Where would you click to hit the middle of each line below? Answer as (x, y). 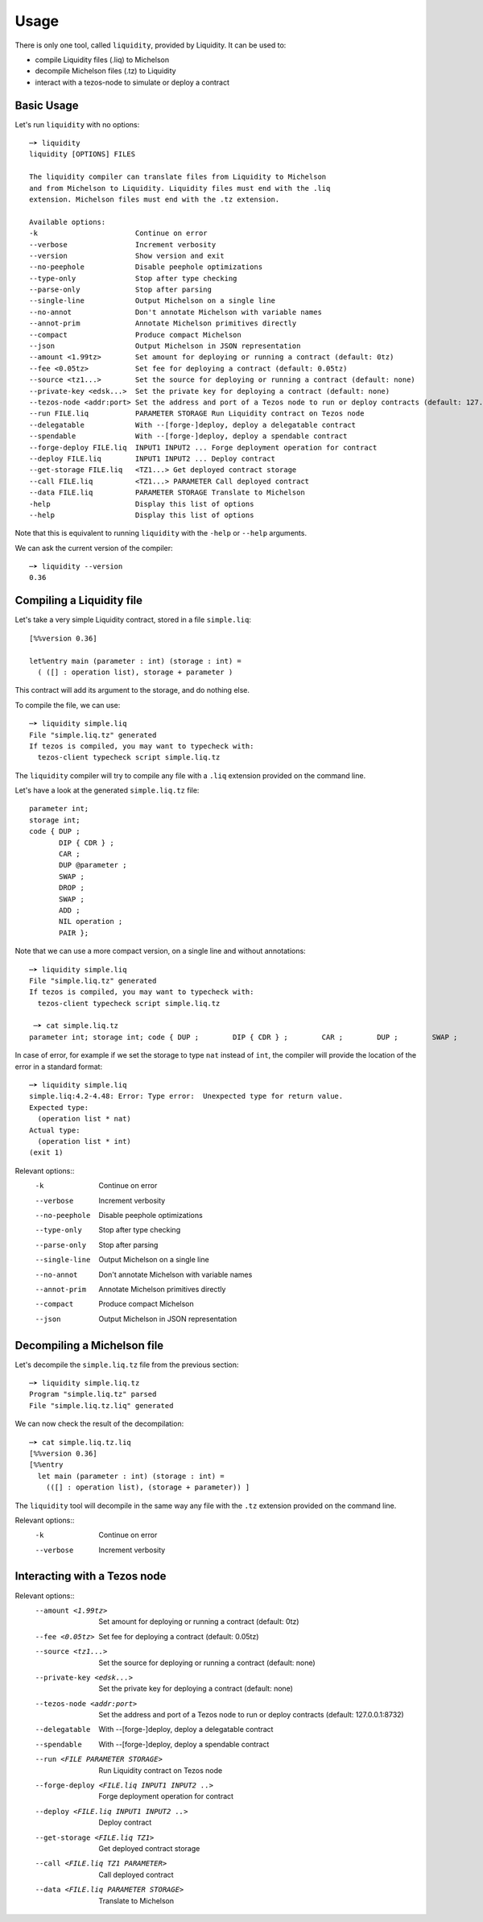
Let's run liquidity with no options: (77, 124)
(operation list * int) (85, 1141)
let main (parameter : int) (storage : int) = (131, 1476)
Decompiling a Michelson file (89, 1345)
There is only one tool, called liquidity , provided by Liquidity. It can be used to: (151, 45)
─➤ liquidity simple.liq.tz (85, 1383)
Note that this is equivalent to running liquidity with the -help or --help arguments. (161, 533)
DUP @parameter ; (93, 865)
